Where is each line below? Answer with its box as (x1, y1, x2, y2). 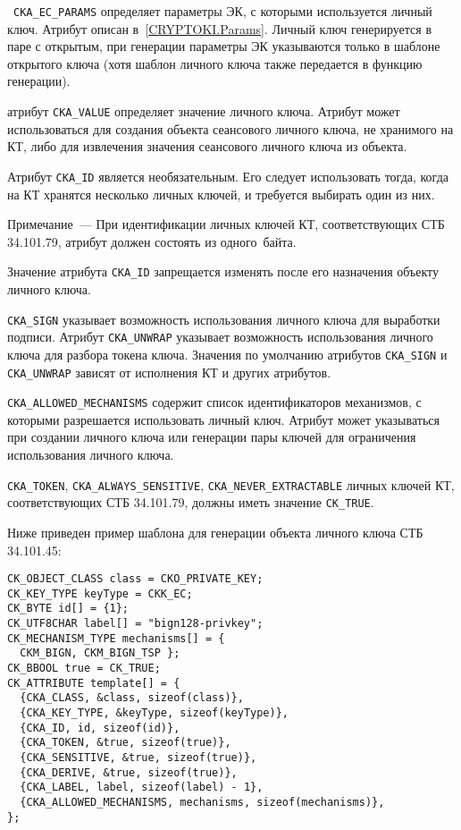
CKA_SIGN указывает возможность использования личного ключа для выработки (7, 309, 440, 328)
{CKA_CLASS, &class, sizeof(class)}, (20, 691, 244, 705)
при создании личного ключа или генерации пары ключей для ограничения (7, 428, 416, 446)
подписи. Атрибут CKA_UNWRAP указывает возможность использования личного (7, 327, 433, 346)
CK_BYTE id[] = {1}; (7, 602, 130, 615)
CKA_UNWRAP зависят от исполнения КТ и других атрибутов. (7, 362, 331, 381)
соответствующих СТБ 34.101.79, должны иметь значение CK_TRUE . (7, 493, 374, 512)
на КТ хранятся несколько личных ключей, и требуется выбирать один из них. (7, 184, 435, 203)
